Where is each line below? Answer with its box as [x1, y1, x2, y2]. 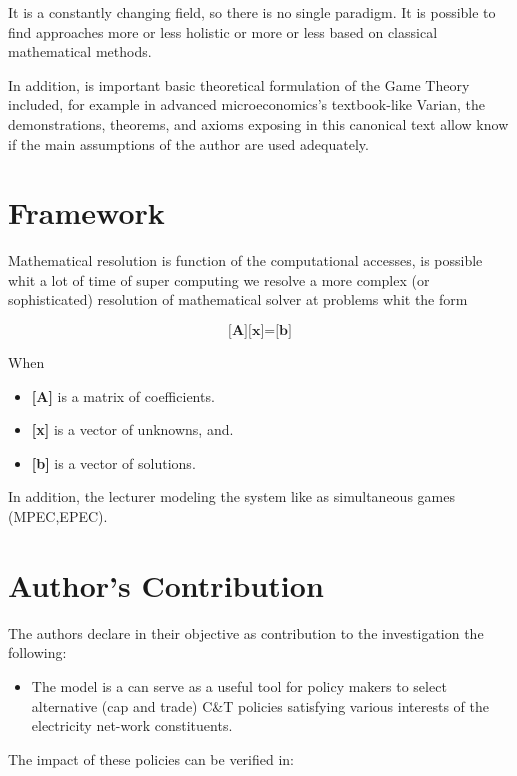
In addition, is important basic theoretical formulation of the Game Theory [8, 74, 470, 95]
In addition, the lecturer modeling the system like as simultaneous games [8, 486, 455, 507]
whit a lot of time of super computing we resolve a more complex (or [8, 269, 430, 290]
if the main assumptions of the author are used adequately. [8, 133, 369, 154]
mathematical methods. [8, 41, 152, 62]
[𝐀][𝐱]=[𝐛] [228, 324, 292, 339]
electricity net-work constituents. [31, 715, 233, 736]
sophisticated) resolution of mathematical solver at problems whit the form [8, 289, 468, 310]
